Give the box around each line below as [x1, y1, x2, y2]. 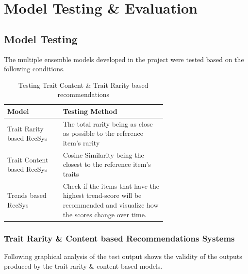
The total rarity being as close [63, 118, 153, 129]
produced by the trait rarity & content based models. [4, 260, 163, 271]
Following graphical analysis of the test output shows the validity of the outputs [4, 251, 242, 261]
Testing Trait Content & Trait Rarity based [18, 80, 149, 90]
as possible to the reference [63, 128, 143, 138]
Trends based [7, 190, 47, 200]
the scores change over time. [63, 209, 147, 219]
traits [63, 169, 79, 179]
